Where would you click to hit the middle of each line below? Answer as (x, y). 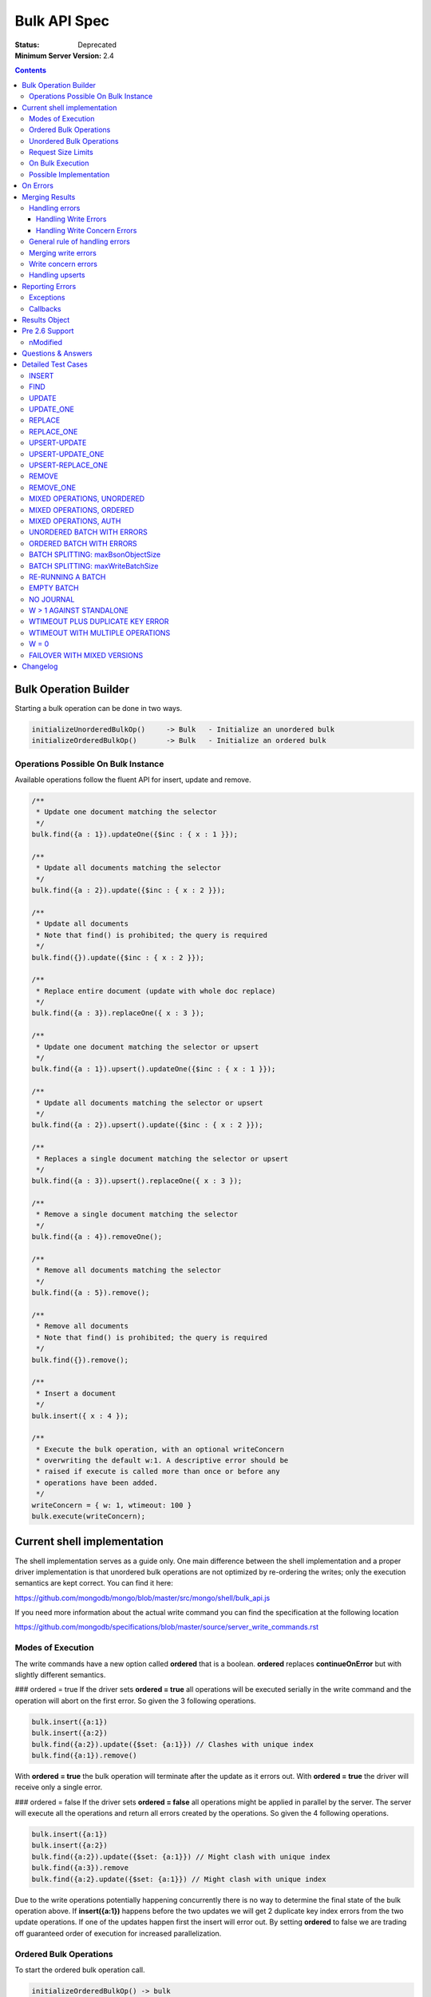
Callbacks (45, 308)
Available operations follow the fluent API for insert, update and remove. (133, 780)
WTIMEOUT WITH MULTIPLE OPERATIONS (100, 633)
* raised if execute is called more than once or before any (158, 1471)
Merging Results (49, 197)
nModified (46, 342)
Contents (31, 70)
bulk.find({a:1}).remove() (84, 1755)
